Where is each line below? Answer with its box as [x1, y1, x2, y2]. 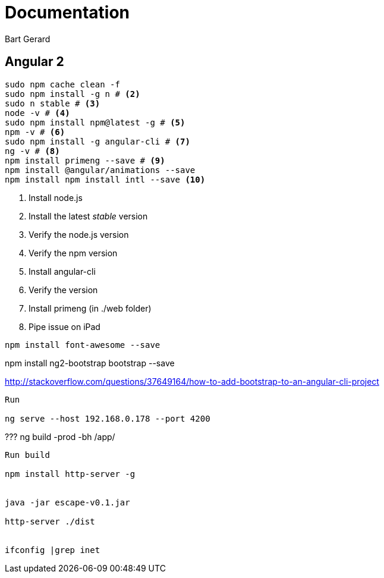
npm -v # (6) [5, 127, 65, 137]
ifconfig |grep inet [5, 545, 100, 555]
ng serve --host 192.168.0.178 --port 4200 [5, 413, 210, 423]
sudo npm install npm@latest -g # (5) [5, 117, 185, 127]
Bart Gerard [5, 33, 51, 44]
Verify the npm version [29, 247, 118, 258]
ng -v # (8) [5, 146, 60, 156]
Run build [5, 450, 50, 460]
